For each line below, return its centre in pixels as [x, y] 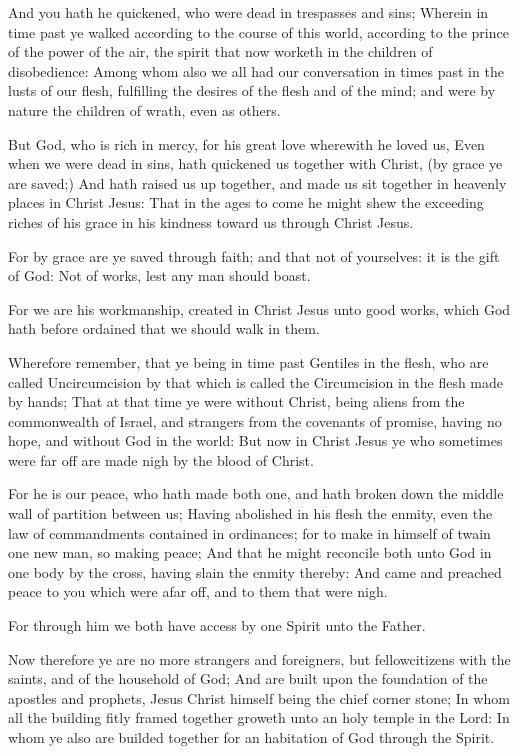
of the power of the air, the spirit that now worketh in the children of [220, 51]
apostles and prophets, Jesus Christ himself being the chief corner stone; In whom [259, 697]
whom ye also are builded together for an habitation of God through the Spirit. [251, 737]
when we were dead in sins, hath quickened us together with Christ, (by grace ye [255, 163]
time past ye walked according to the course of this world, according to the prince [258, 31]
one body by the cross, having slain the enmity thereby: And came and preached [255, 571]
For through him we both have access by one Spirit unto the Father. [217, 625]
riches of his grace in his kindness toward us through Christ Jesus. [211, 221]
